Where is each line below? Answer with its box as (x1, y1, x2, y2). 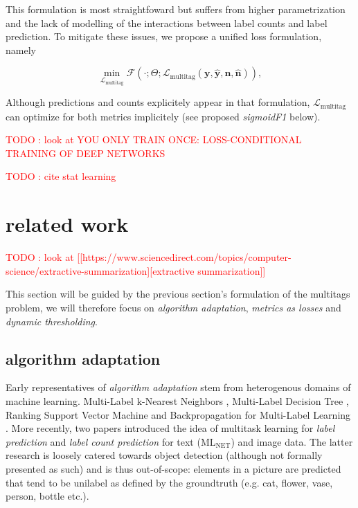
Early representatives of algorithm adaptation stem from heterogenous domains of (6, 380, 351, 394)
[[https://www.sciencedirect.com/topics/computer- (77, 250, 292, 264)
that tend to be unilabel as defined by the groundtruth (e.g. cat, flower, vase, (6, 475, 333, 489)
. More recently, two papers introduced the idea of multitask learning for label (6, 421, 335, 435)
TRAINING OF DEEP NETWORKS (6, 145, 165, 160)
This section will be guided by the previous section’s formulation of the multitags (6, 287, 350, 301)
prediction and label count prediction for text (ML (6, 434, 216, 448)
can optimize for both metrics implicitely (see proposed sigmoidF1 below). (6, 109, 321, 123)
